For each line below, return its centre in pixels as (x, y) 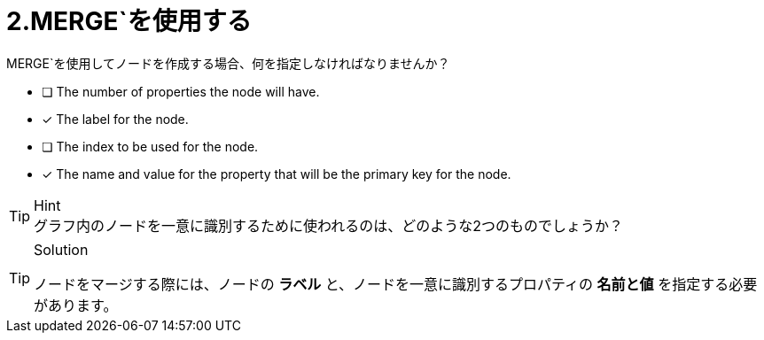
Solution (61, 249)
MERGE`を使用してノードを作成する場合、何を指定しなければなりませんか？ (228, 63)
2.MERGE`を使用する (129, 21)
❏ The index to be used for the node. (150, 146)
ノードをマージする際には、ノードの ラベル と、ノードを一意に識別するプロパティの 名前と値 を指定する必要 (396, 284)
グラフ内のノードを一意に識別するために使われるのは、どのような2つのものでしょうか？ (328, 225)
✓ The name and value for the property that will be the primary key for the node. (277, 174)
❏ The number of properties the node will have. (181, 91)
